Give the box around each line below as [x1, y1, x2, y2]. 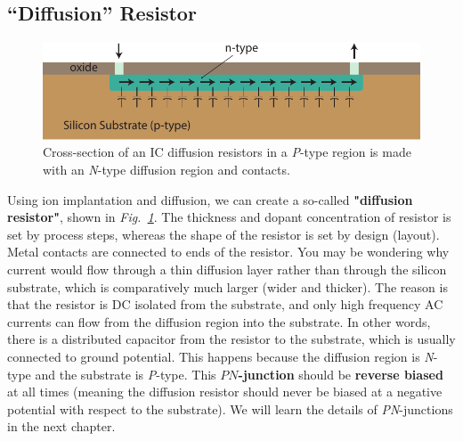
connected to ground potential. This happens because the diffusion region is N [7, 347, 434, 365]
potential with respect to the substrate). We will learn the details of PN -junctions [7, 399, 453, 418]
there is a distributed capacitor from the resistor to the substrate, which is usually [7, 330, 456, 348]
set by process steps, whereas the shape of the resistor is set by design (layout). [7, 225, 440, 243]
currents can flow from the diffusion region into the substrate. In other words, [7, 312, 431, 331]
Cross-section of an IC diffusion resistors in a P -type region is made [43, 143, 411, 161]
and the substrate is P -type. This [35, 364, 216, 383]
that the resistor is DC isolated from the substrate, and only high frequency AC [7, 295, 443, 314]
